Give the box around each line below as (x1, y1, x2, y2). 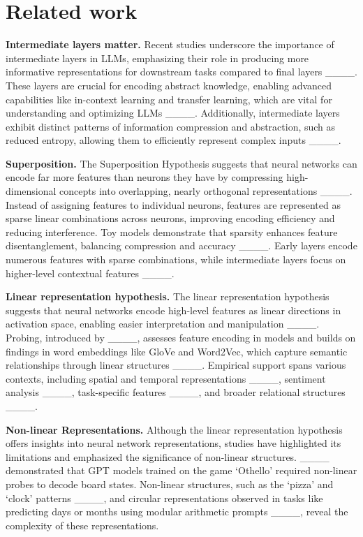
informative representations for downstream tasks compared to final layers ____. (6, 64, 357, 79)
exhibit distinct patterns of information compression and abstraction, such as (6, 119, 336, 133)
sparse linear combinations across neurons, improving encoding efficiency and (6, 211, 335, 226)
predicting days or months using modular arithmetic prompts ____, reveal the (6, 504, 348, 519)
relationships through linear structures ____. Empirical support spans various (6, 358, 346, 372)
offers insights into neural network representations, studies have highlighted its (6, 436, 341, 450)
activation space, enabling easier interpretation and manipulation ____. (6, 316, 320, 331)
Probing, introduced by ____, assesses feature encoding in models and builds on (6, 330, 356, 344)
